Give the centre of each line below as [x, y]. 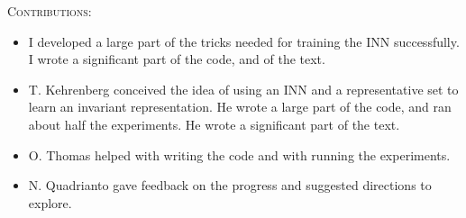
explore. [50, 202]
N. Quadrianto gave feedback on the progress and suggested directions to [230, 185]
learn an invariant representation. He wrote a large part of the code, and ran [240, 107]
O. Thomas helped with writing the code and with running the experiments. [239, 154]
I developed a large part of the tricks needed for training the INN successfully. [244, 41]
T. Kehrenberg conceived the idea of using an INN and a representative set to [243, 89]
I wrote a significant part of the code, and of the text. [177, 59]
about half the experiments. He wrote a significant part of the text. [214, 124]
